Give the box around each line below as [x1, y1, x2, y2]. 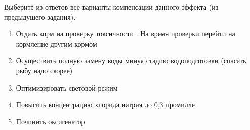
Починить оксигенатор [16, 116, 85, 126]
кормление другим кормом [16, 38, 97, 49]
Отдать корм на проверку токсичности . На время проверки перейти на [16, 28, 235, 39]
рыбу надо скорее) [16, 65, 73, 75]
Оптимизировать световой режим [16, 82, 118, 93]
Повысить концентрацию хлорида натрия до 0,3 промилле [16, 99, 195, 110]
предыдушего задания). [4, 11, 76, 22]
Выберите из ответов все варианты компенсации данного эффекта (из [4, 2, 219, 12]
